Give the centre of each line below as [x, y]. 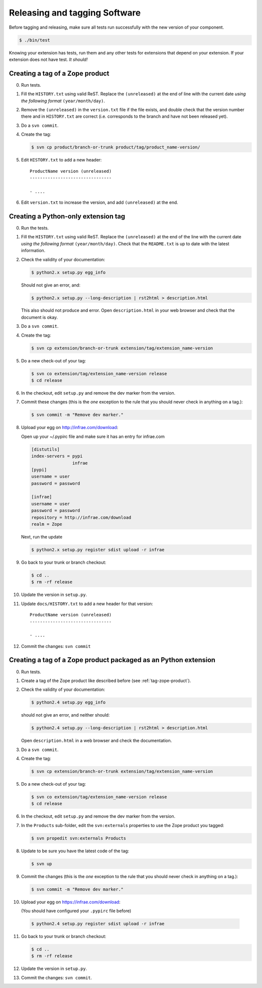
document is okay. [40, 317]
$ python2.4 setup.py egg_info [69, 702]
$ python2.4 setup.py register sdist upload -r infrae [98, 924]
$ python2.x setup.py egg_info [69, 272]
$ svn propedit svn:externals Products [79, 838]
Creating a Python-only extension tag [67, 216]
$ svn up [42, 864]
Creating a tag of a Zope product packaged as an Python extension [112, 660]
